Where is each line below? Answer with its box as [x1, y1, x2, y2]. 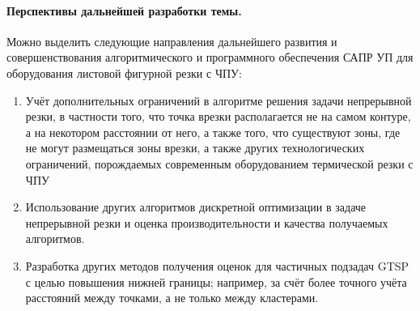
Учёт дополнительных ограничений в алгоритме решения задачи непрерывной [25, 92, 412, 109]
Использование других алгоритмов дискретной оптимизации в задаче [25, 198, 367, 215]
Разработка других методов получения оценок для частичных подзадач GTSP [25, 257, 409, 274]
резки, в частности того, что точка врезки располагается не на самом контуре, [25, 108, 411, 125]
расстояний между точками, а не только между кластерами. [25, 289, 319, 306]
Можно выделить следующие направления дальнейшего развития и [6, 32, 337, 49]
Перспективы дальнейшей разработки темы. [6, 2, 242, 19]
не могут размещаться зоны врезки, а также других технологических [25, 139, 365, 156]
